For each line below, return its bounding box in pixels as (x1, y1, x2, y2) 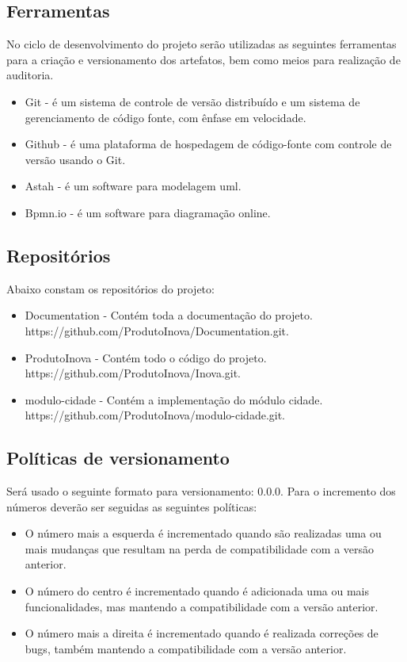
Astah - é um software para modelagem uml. (25, 178, 242, 194)
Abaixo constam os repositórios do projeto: (6, 280, 215, 297)
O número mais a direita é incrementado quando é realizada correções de (25, 625, 378, 641)
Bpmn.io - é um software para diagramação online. (25, 204, 271, 220)
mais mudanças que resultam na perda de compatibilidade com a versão (25, 540, 375, 557)
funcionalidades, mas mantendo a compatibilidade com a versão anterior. (25, 598, 378, 614)
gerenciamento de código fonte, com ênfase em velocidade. (25, 109, 306, 125)
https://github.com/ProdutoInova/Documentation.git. (25, 322, 289, 339)
